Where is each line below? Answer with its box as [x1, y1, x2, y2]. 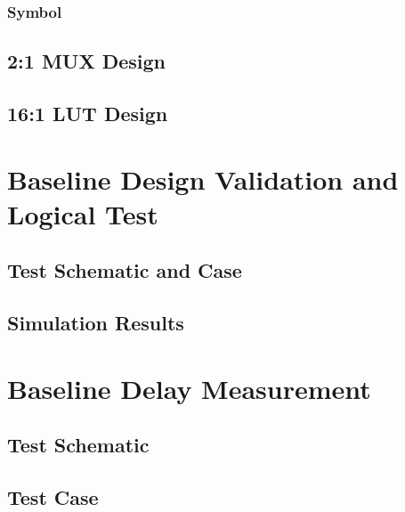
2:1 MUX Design [7, 47, 166, 75]
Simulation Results [7, 309, 184, 337]
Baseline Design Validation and [7, 160, 399, 197]
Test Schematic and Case [7, 256, 242, 284]
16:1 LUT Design [7, 100, 168, 127]
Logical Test [7, 195, 158, 232]
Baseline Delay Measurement [7, 370, 371, 406]
